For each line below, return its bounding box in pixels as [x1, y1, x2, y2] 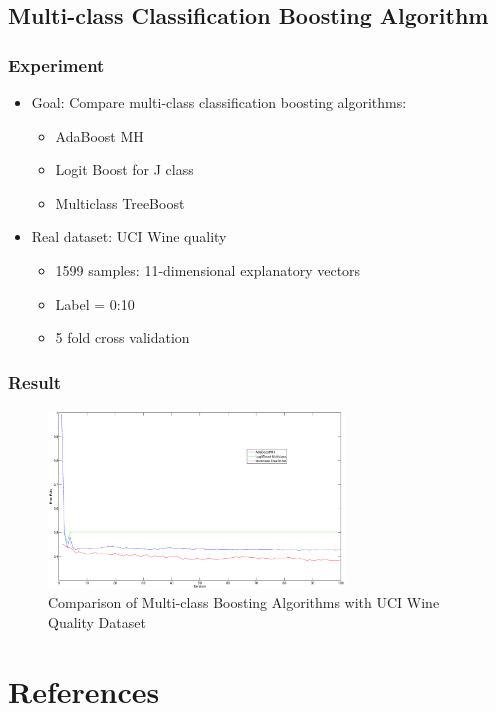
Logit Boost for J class [55, 159, 194, 180]
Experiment [8, 52, 105, 77]
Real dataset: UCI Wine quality [31, 226, 227, 247]
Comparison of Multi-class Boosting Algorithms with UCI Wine [48, 592, 440, 613]
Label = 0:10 [55, 293, 135, 314]
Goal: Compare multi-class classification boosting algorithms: [31, 92, 407, 112]
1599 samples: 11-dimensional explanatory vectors [55, 259, 361, 280]
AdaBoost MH [55, 125, 144, 146]
